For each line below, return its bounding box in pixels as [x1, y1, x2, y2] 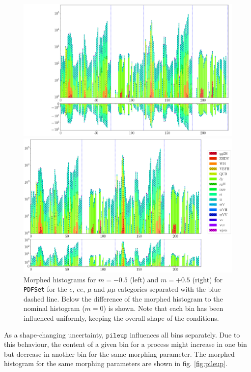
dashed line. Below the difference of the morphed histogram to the [24, 293, 223, 304]
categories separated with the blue [117, 284, 221, 294]
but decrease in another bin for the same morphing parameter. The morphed [4, 348, 235, 359]
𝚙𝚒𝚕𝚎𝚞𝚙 [106, 332, 128, 339]
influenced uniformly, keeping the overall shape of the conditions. [24, 312, 219, 323]
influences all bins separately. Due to [130, 329, 240, 339]
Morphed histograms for [24, 274, 96, 284]
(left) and [130, 274, 159, 284]
